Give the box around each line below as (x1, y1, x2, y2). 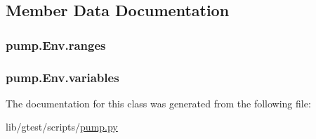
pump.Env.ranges (6, 36, 106, 53)
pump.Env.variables (6, 68, 119, 86)
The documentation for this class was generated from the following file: (6, 95, 311, 110)
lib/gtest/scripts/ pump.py (6, 119, 118, 134)
